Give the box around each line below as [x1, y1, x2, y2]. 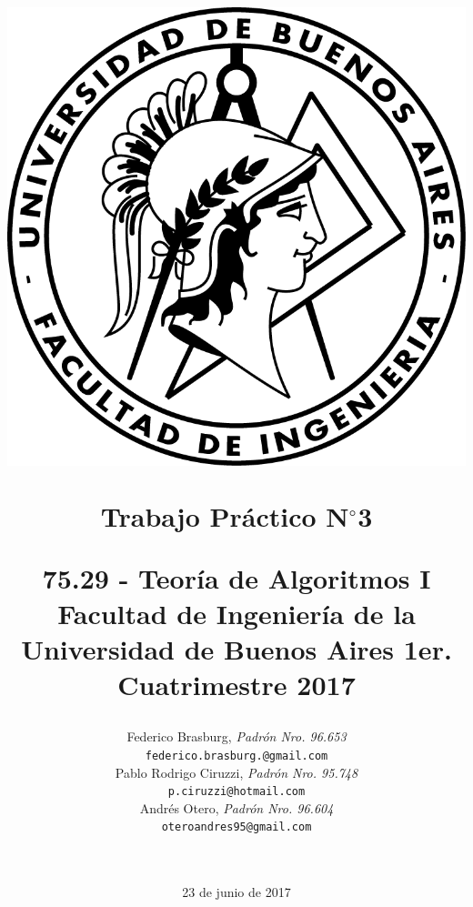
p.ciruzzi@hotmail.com [167, 785, 306, 799]
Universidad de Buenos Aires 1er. [21, 630, 452, 667]
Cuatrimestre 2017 [117, 666, 356, 703]
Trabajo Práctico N [100, 498, 349, 535]
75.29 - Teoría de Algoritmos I [42, 559, 431, 596]
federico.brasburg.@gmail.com [145, 749, 328, 762]
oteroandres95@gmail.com [161, 821, 312, 834]
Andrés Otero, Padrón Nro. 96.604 [139, 798, 334, 817]
